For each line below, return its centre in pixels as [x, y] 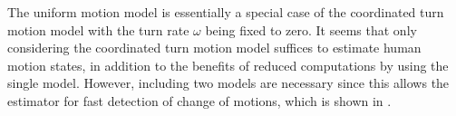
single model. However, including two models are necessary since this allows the [228, 83]
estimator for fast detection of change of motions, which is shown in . [199, 100]
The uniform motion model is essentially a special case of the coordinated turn [226, 12]
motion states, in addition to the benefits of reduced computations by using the [228, 65]
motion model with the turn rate [98, 29]
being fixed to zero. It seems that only [311, 29]
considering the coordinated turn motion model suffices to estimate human [214, 48]
